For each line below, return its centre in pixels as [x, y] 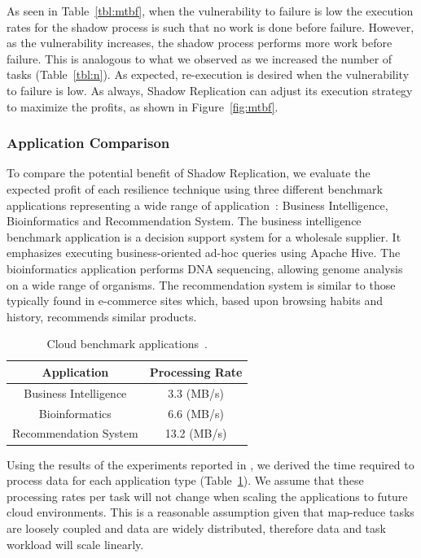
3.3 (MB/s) [196, 392]
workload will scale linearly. [75, 544]
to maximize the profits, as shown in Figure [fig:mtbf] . [143, 106]
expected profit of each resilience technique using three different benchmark [195, 188]
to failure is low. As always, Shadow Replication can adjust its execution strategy [210, 90]
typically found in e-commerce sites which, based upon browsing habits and [195, 301]
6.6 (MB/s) [196, 413]
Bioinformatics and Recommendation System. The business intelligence [184, 221]
